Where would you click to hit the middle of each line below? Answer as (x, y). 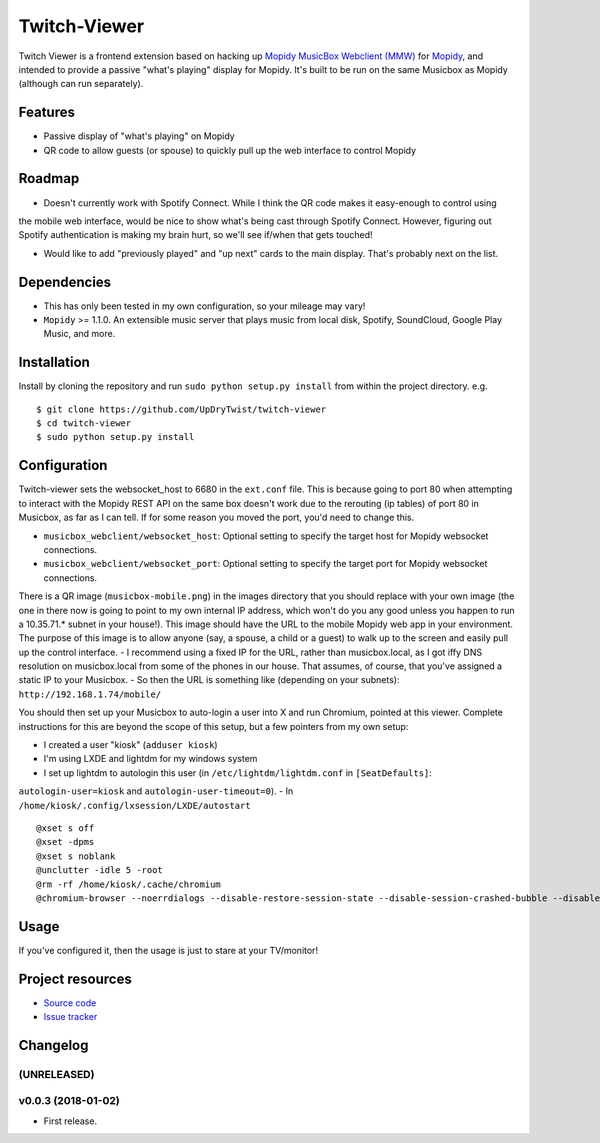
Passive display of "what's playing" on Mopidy (139, 136)
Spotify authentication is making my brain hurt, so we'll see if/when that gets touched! (196, 235)
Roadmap (49, 178)
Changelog (53, 1045)
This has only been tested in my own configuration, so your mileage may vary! (204, 306)
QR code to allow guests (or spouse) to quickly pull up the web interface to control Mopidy (230, 150)
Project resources (75, 978)
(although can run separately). (81, 84)
